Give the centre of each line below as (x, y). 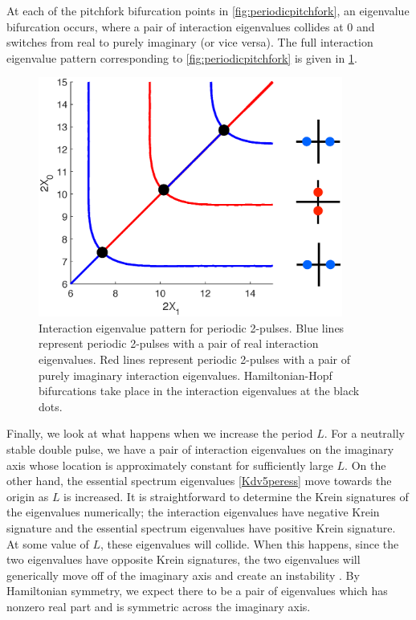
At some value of (48, 543)
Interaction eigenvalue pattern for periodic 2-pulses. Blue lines (192, 327)
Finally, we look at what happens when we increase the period (160, 433)
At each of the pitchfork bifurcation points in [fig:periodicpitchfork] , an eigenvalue (208, 10)
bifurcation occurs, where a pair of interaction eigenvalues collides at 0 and (191, 26)
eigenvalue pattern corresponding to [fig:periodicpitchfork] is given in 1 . (182, 57)
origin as (28, 496)
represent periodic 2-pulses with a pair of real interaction (179, 343)
